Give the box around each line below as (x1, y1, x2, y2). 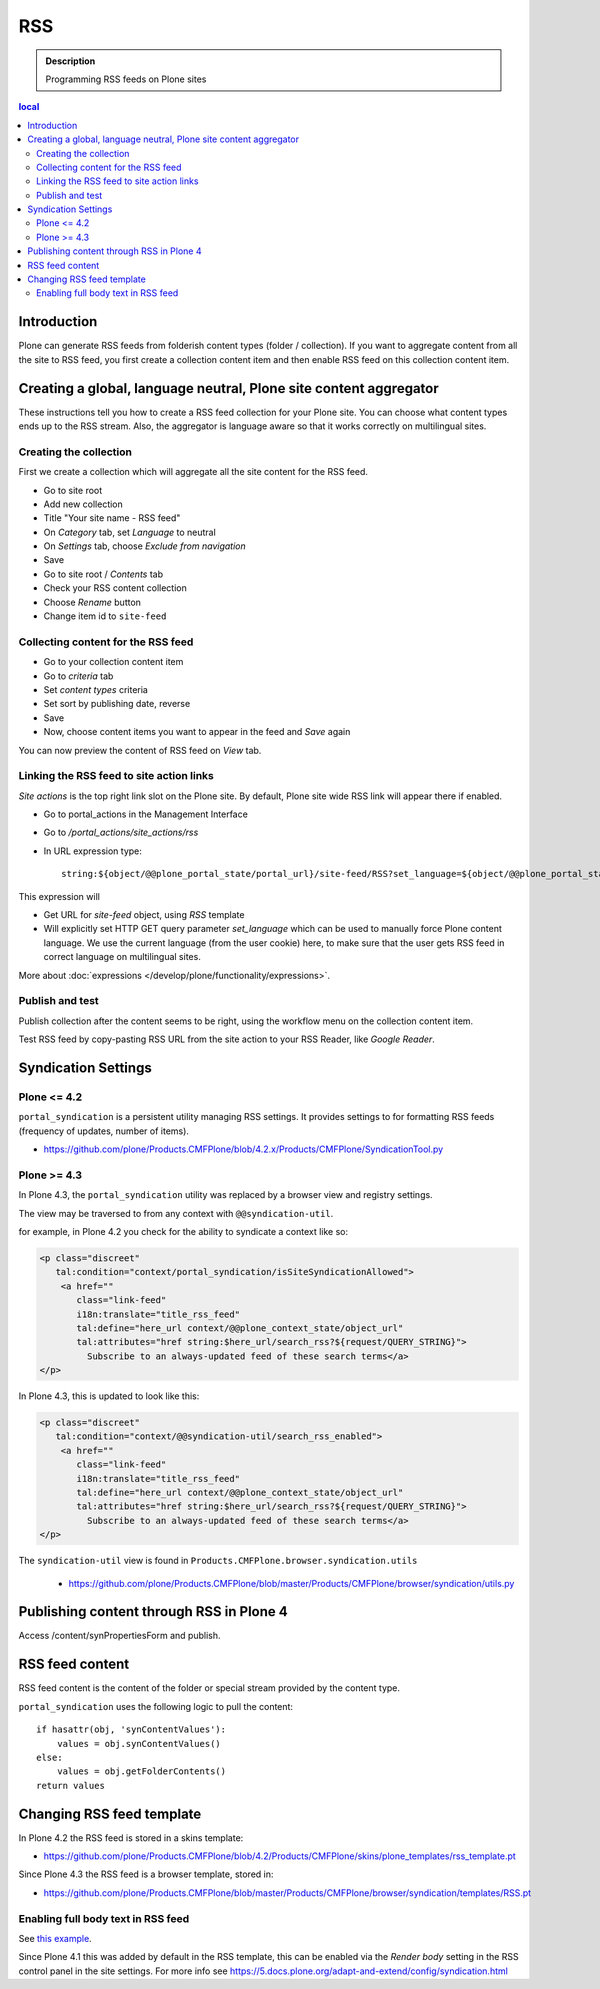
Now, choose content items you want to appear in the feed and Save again (43, 726, 351, 738)
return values (36, 1780, 105, 1791)
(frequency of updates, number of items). (18, 1125, 190, 1137)
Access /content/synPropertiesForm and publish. (18, 1630, 221, 1642)
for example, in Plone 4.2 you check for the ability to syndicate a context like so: (18, 1225, 349, 1237)
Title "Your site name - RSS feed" (43, 512, 181, 524)
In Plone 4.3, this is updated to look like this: (18, 1390, 200, 1402)
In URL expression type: (43, 845, 142, 857)
